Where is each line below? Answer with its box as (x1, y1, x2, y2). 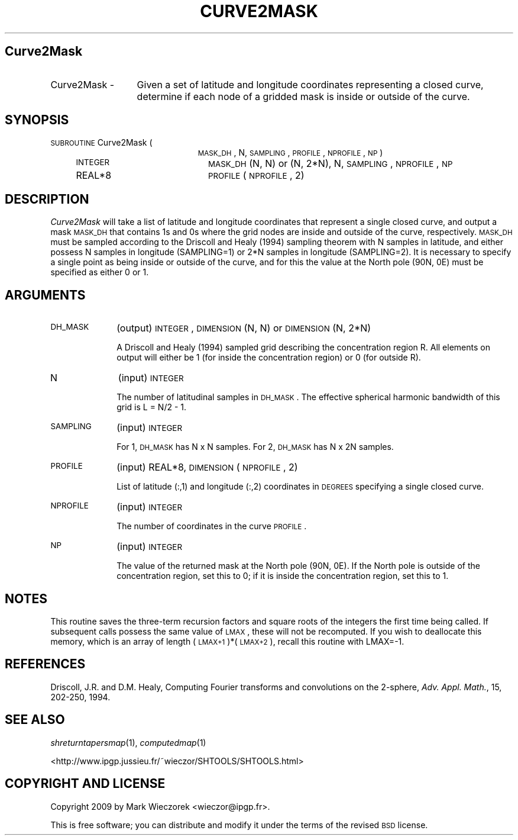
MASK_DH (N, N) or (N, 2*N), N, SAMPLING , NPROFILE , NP (208, 157, 453, 170)
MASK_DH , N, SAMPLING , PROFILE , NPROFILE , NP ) (198, 147, 383, 158)
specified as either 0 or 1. (50, 267, 149, 278)
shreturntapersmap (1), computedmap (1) (50, 737, 206, 748)
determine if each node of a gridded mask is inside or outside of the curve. (137, 90, 470, 102)
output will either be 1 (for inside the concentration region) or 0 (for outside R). (116, 352, 421, 363)
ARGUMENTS (5, 287, 86, 302)
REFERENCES (5, 656, 86, 672)
